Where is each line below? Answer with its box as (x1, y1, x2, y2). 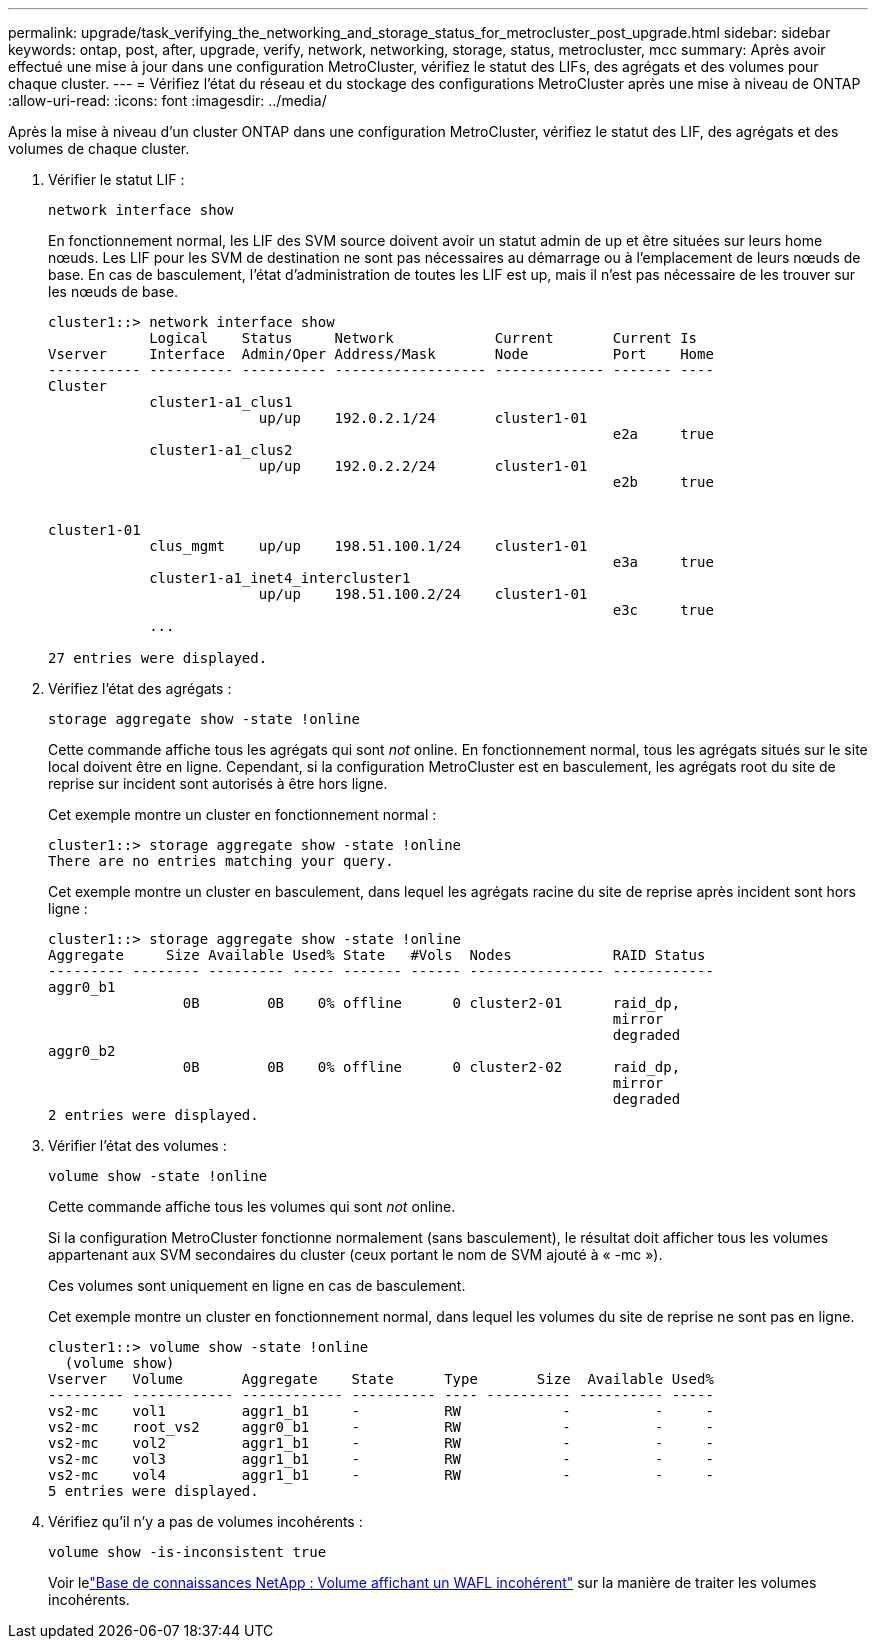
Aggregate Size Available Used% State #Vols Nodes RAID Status (48, 947, 706, 963)
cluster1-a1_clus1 (149, 394, 293, 410)
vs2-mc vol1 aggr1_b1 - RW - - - (48, 1403, 714, 1419)
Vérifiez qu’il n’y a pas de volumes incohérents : (48, 1513, 363, 1530)
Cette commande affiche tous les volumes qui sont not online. (48, 1198, 456, 1215)
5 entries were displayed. (48, 1483, 259, 1499)
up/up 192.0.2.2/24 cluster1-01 (258, 458, 588, 474)
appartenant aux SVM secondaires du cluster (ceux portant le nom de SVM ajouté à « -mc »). (48, 1246, 663, 1263)
